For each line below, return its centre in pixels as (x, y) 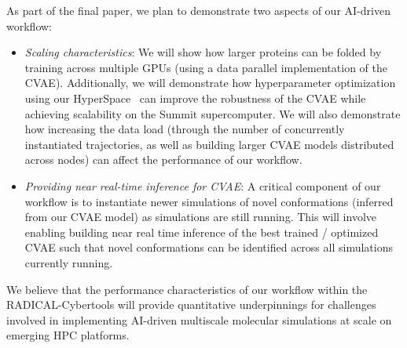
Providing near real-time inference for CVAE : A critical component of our (203, 185)
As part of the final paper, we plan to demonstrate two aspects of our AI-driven (198, 10)
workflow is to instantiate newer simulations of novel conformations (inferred (209, 201)
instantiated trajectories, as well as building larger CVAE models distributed (209, 144)
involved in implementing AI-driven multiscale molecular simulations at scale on (199, 319)
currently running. (69, 262)
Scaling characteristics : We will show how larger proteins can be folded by (203, 52)
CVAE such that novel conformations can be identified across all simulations (209, 247)
